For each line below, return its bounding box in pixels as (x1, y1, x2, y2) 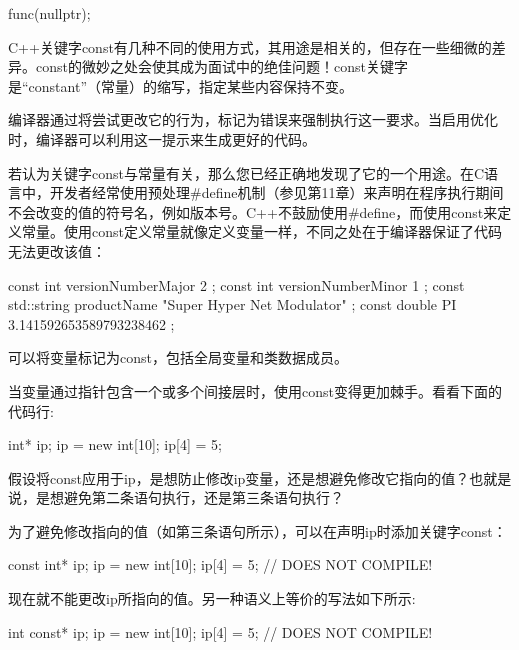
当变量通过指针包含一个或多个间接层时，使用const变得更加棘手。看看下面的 (8, 380, 502, 401)
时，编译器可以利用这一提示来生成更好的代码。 (8, 128, 316, 149)
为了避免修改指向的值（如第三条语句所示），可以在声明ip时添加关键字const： (8, 520, 507, 541)
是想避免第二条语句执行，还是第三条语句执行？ (35, 487, 344, 508)
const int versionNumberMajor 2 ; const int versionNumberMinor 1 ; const (8, 274, 465, 295)
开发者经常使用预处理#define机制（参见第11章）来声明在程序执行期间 (49, 182, 504, 203)
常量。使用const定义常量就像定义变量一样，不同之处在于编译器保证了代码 (21, 221, 502, 242)
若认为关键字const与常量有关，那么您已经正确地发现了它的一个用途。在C (8, 162, 485, 183)
